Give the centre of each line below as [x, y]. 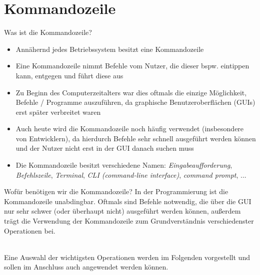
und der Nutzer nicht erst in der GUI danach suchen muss [105, 148]
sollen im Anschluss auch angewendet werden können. [86, 267]
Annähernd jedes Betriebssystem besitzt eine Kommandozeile [110, 49]
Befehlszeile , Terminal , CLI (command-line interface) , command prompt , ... [131, 174]
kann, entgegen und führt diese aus [69, 75]
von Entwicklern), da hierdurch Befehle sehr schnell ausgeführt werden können [136, 138]
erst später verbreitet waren [58, 112]
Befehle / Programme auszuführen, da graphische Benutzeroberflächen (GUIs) [135, 102]
